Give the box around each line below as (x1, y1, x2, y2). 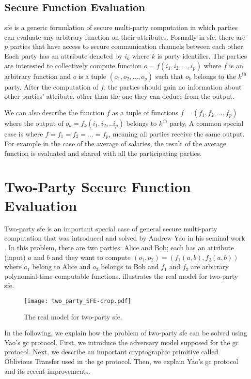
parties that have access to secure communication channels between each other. (10, 41, 245, 51)
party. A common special (169, 118, 244, 128)
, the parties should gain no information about (104, 81, 242, 91)
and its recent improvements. (4, 365, 91, 376)
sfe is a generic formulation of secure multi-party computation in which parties (4, 22, 238, 32)
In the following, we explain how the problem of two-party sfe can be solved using (4, 328, 247, 338)
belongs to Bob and (101, 261, 159, 272)
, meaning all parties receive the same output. (109, 128, 245, 138)
